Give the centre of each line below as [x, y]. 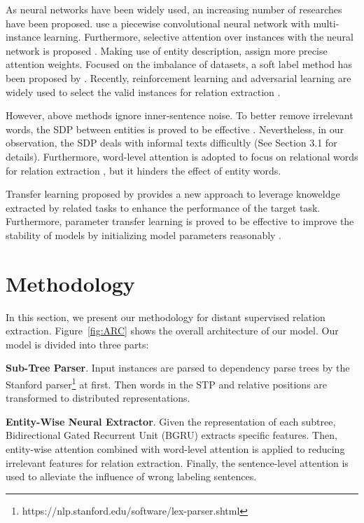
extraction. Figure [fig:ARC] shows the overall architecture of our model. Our [172, 331]
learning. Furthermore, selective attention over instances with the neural [198, 37]
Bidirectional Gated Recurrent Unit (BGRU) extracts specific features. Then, [171, 435]
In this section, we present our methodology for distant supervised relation [166, 317]
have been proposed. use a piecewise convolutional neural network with [158, 23]
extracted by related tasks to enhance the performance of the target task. [163, 207]
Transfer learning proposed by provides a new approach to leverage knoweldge [173, 194]
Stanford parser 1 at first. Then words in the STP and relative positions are [167, 383]
